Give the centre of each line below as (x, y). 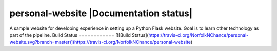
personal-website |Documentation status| (101, 13)
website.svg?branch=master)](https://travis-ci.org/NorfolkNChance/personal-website (100, 42)
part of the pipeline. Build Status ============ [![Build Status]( (79, 35)
